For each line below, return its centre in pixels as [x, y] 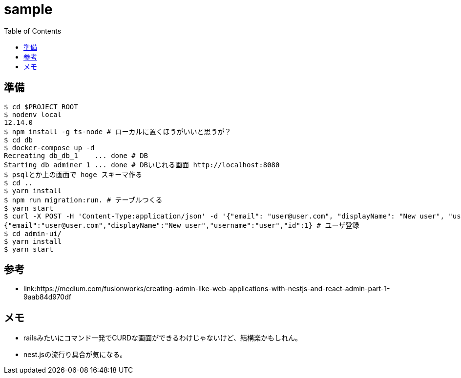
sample [28, 9]
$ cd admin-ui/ [33, 233]
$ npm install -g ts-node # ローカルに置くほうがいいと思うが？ [118, 131]
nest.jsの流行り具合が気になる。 [75, 355]
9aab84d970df [47, 297]
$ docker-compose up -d [49, 148]
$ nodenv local [33, 114]
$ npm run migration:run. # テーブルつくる [83, 200]
